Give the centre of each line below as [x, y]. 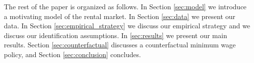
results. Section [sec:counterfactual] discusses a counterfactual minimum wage [120, 45]
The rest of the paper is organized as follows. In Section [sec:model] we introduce [125, 6]
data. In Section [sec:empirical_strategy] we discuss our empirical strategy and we [127, 26]
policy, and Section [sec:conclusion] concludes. [72, 54]
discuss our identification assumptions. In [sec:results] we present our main [115, 35]
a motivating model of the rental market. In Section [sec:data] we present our [120, 16]
